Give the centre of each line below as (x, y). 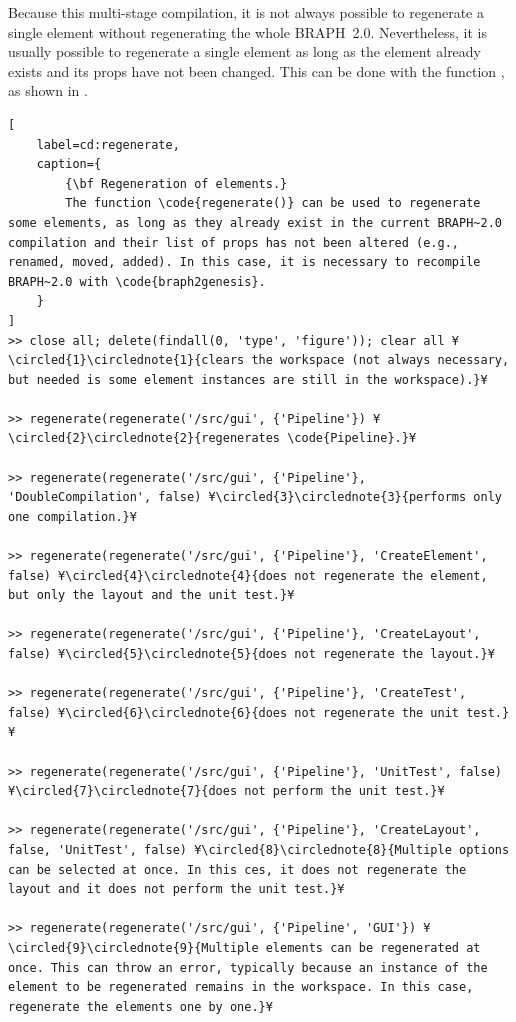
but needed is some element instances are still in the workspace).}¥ (248, 379)
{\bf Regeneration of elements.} (176, 183)
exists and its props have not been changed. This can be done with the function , (256, 70)
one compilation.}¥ (72, 516)
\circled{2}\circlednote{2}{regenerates (144, 438)
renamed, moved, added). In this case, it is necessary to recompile (244, 262)
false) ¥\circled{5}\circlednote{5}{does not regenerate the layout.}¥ (251, 654)
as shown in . (48, 90)
